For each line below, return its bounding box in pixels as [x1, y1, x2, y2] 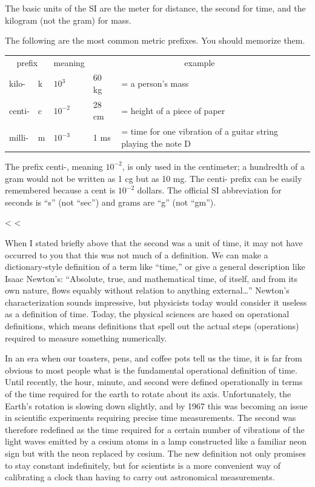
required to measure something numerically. [5, 331, 167, 344]
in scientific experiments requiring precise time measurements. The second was [5, 411, 296, 424]
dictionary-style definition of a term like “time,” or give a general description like [5, 260, 305, 273]
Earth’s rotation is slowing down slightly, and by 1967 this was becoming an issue [5, 399, 308, 412]
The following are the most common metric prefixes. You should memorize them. [5, 34, 305, 47]
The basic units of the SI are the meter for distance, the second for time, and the [5, 2, 306, 14]
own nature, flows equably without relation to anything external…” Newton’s [5, 284, 290, 297]
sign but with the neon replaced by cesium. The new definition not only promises [5, 447, 306, 459]
